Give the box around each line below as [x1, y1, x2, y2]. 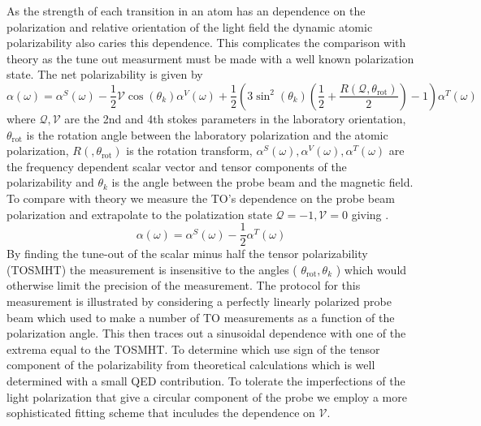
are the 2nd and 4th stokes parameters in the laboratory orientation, [64, 110, 406, 127]
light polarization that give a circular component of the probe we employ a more [6, 388, 407, 405]
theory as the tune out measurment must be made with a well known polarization [6, 49, 414, 67]
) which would [336, 260, 407, 278]
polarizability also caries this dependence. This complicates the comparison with [6, 34, 406, 51]
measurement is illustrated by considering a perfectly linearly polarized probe [6, 292, 392, 309]
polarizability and [6, 174, 94, 191]
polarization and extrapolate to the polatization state [6, 205, 272, 222]
